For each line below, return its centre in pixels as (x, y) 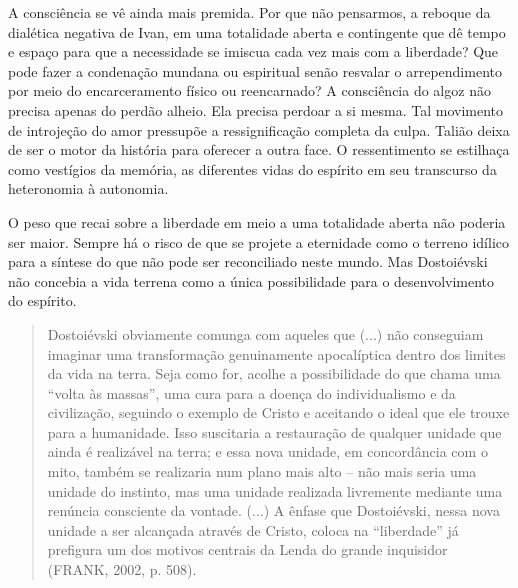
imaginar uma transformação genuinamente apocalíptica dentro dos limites (276, 353)
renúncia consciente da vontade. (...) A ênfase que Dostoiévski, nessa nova (273, 510)
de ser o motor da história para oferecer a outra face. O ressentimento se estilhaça (259, 149)
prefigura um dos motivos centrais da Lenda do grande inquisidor (247, 549)
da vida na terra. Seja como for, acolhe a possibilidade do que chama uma (274, 373)
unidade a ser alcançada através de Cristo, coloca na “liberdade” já (253, 529)
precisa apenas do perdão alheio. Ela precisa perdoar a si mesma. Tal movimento (256, 109)
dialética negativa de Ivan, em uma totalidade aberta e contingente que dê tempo (257, 31)
